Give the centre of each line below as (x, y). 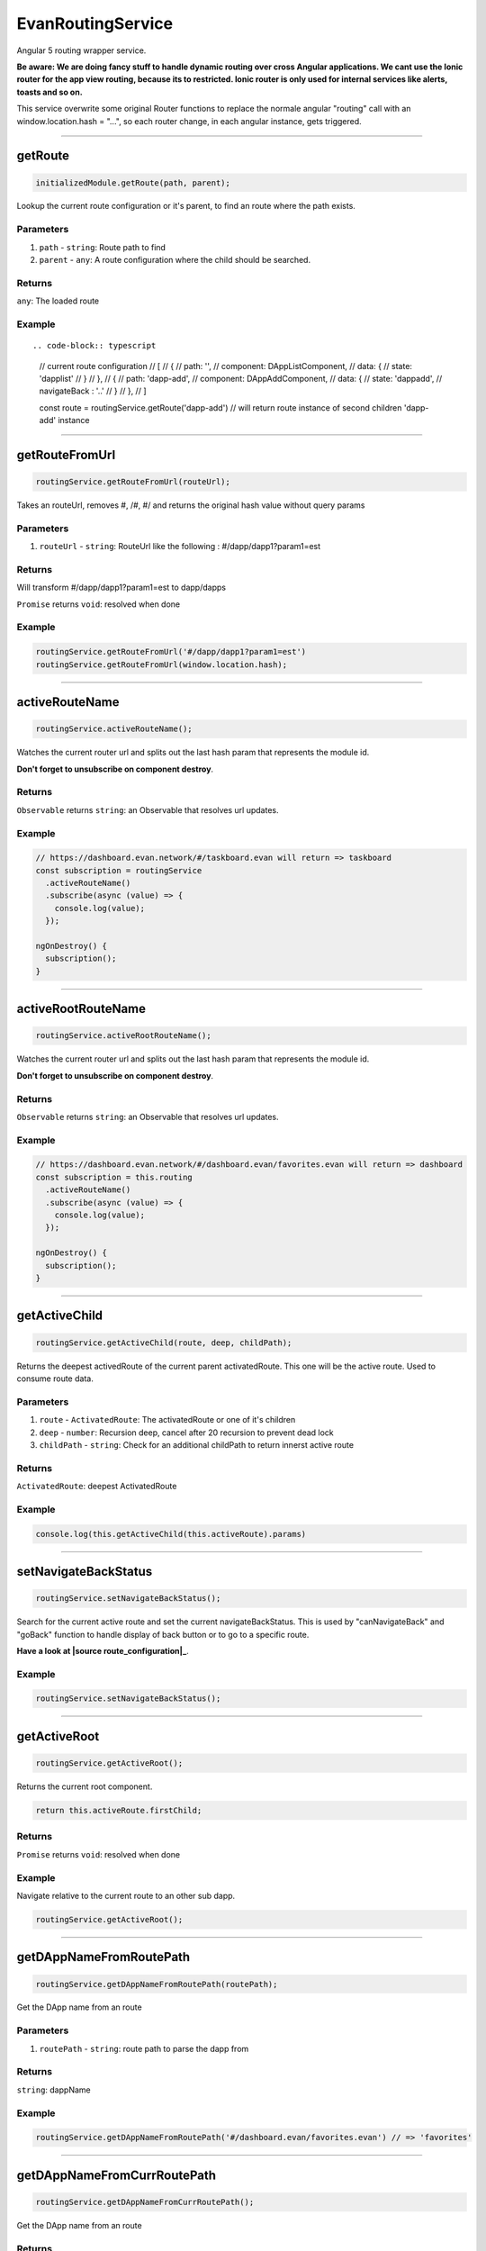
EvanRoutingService (95, 23)
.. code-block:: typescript (94, 346)
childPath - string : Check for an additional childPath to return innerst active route (197, 1444)
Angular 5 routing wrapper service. (81, 50)
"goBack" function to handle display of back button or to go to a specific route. (163, 1634)
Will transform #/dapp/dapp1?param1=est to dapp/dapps (121, 588)
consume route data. (55, 1379)
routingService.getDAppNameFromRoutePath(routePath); (157, 1984)
